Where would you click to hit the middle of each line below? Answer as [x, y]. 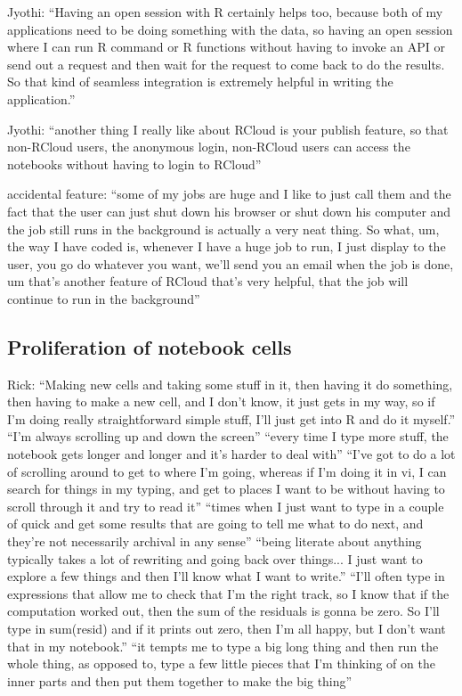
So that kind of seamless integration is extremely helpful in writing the [200, 82]
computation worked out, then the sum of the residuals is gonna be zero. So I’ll [223, 611]
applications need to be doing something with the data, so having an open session [230, 29]
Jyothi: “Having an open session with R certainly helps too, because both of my [225, 12]
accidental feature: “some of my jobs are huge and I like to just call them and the [229, 194]
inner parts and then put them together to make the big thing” [180, 680]
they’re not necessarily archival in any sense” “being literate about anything [215, 541]
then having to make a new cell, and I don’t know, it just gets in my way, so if [221, 401]
